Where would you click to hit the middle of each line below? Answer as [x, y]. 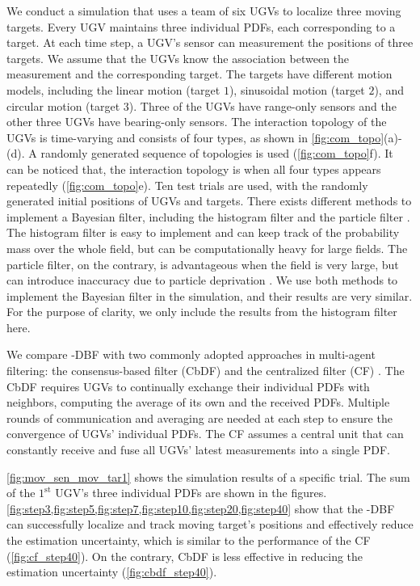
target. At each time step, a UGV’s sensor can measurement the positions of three [210, 42]
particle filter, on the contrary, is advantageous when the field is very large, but [203, 264]
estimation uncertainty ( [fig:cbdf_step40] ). [112, 572]
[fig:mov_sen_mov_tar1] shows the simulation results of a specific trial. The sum [208, 476]
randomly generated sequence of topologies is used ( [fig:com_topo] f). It [217, 153]
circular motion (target [63, 105]
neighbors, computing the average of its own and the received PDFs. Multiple [198, 402]
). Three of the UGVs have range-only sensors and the [262, 105]
